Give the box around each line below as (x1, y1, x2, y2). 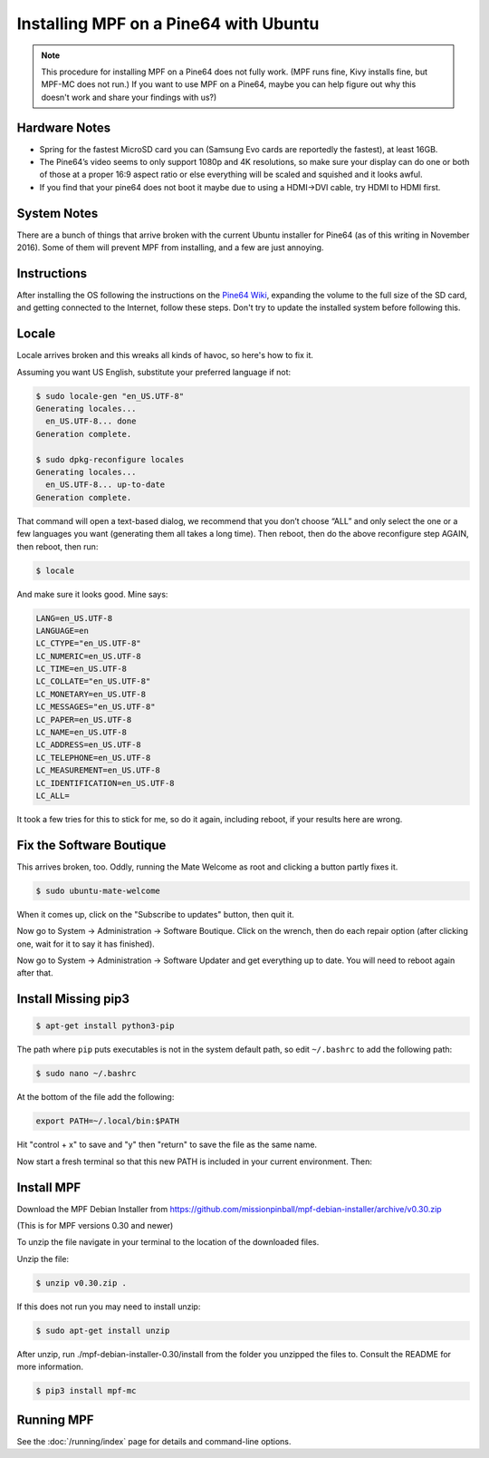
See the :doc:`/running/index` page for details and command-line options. (16, 1435, 292, 1446)
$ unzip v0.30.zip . (35, 1278, 127, 1288)
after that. (16, 967, 53, 978)
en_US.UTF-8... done (45, 416, 137, 426)
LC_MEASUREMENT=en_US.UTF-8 (35, 765, 160, 775)
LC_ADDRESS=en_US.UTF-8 (35, 740, 142, 750)
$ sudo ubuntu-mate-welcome (35, 885, 160, 896)
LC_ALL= (35, 790, 70, 801)
